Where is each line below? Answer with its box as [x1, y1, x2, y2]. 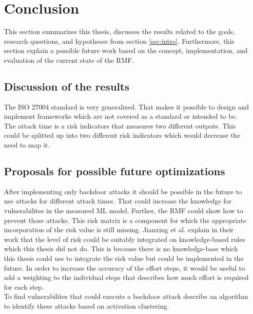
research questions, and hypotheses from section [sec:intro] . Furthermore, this [4, 36, 234, 46]
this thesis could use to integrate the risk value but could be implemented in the [4, 253, 244, 263]
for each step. [4, 281, 44, 292]
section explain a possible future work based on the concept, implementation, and [4, 45, 248, 55]
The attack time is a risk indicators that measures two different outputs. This [4, 120, 236, 130]
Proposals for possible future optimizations [4, 164, 225, 179]
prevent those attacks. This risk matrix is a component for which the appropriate [4, 215, 247, 225]
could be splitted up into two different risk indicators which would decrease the [4, 130, 240, 140]
